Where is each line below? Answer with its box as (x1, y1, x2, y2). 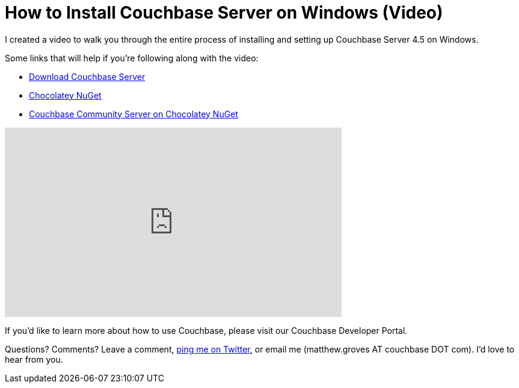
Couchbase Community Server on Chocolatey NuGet (29, 108, 238, 119)
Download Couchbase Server (29, 71, 146, 82)
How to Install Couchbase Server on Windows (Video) (5, 2, 443, 23)
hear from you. (5, 354, 63, 365)
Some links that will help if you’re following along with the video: (5, 52, 259, 63)
